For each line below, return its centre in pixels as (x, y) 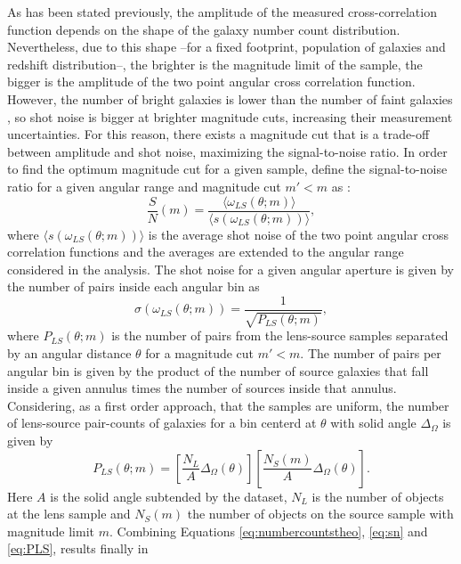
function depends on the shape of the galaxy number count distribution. (204, 29)
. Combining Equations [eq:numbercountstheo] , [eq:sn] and (268, 531)
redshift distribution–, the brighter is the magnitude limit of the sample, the (215, 64)
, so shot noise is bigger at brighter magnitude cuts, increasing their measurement (230, 116)
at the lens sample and (69, 514)
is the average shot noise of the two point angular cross (299, 234)
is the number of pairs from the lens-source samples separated (280, 335)
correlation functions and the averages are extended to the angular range (206, 252)
